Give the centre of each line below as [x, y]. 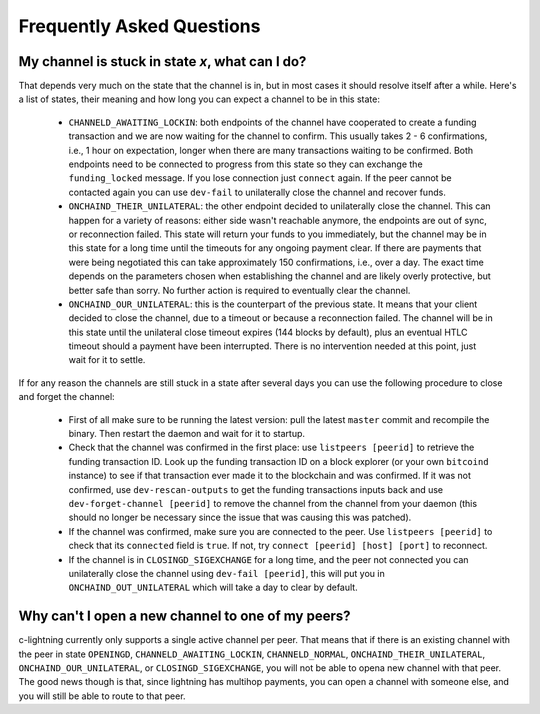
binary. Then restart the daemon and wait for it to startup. [186, 434]
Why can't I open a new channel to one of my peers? [184, 616]
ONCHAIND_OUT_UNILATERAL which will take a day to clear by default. [213, 587]
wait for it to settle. [107, 360]
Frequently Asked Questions [139, 26]
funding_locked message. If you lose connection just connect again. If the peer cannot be [260, 178]
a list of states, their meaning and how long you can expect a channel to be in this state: [199, 99]
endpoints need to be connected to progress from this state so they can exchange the [246, 164]
